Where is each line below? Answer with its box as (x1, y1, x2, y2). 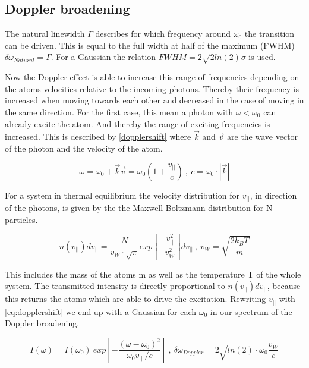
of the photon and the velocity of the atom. (5, 141, 163, 154)
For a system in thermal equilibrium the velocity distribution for (5, 188, 239, 201)
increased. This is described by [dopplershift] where (5, 130, 191, 143)
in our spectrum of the (210, 305, 292, 317)
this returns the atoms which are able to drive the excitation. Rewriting (5, 292, 266, 305)
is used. (248, 51, 276, 63)
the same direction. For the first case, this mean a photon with (5, 105, 234, 118)
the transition (244, 27, 295, 40)
